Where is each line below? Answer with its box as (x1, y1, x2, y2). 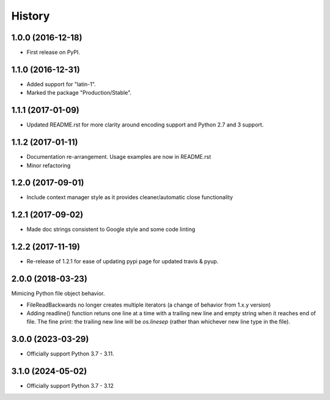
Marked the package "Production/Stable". (26, 89, 132, 96)
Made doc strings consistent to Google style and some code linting (26, 226, 196, 233)
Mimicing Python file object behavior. (11, 290, 105, 297)
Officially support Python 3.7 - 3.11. (26, 350, 114, 357)
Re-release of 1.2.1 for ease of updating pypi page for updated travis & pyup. (26, 258, 219, 265)
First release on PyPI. (26, 49, 81, 56)
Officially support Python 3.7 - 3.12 (26, 382, 114, 390)
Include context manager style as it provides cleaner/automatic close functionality (26, 194, 233, 201)
